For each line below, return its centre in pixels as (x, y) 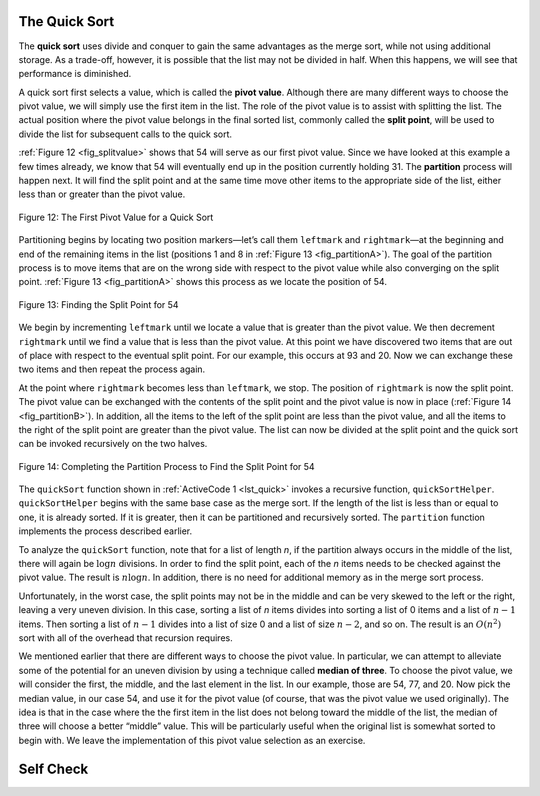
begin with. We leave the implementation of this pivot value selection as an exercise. (192, 740)
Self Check (53, 768)
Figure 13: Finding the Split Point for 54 (98, 304)
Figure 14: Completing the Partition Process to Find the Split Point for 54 (166, 466)
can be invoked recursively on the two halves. (113, 444)
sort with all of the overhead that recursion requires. (126, 637)
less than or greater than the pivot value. (102, 194)
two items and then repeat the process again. (112, 369)
